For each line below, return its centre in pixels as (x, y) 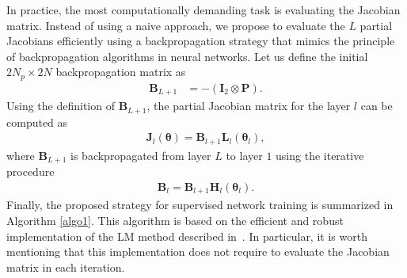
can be (377, 106)
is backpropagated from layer (141, 155)
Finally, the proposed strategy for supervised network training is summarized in (200, 205)
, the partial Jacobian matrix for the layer (249, 106)
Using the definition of (61, 106)
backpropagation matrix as (121, 72)
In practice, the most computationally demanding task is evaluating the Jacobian (203, 10)
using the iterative (320, 155)
